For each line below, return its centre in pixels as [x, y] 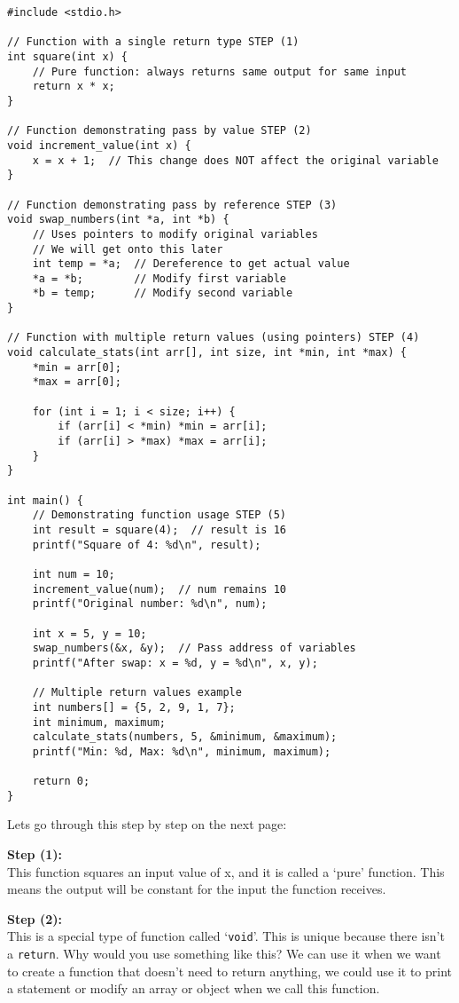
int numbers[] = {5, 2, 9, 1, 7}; [134, 707]
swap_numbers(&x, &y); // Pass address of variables [194, 648]
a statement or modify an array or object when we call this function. [194, 988]
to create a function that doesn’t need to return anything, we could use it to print [229, 971]
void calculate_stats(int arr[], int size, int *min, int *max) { [207, 353]
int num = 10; [74, 574]
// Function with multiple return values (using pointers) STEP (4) [214, 338]
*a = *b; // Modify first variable [159, 278]
